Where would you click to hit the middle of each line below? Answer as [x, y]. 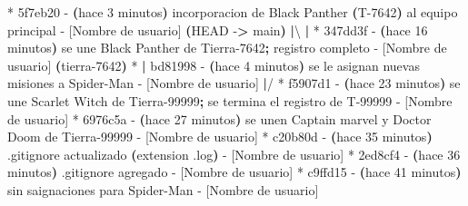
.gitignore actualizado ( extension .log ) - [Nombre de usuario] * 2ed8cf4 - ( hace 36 [234, 154]
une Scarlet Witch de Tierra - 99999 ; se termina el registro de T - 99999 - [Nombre [230, 100]
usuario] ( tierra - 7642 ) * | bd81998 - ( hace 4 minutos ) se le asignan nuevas [214, 65]
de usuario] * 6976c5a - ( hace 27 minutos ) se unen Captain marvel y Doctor [219, 118]
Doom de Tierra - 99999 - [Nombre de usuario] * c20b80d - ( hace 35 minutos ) [220, 137]
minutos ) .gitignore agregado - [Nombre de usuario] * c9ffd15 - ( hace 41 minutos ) [234, 172]
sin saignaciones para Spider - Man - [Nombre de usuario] [163, 189]
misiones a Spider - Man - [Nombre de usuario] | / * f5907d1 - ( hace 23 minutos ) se [234, 83]
